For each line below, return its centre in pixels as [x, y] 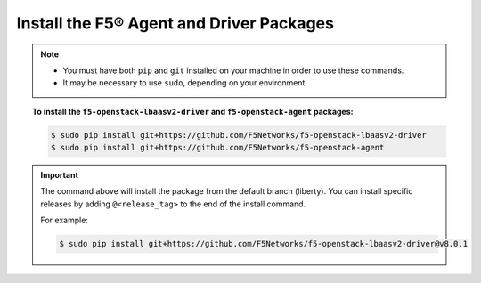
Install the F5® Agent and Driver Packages [175, 23]
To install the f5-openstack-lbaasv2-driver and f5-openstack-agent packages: [193, 111]
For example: [65, 220]
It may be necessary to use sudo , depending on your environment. [185, 83]
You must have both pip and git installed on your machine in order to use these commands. [233, 70]
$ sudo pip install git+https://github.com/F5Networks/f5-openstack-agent [217, 148]
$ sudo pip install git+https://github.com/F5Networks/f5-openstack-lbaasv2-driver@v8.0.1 [263, 244]
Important [60, 175]
